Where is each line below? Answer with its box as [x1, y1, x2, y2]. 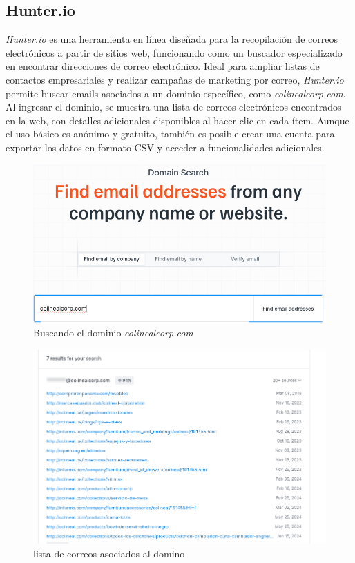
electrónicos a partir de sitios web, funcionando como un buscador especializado [6, 45, 343, 59]
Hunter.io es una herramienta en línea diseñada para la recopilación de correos [6, 32, 338, 46]
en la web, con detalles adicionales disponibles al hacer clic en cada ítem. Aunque [6, 113, 349, 127]
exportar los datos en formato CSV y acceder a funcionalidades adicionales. [6, 140, 325, 154]
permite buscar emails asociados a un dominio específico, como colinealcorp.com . [6, 86, 346, 100]
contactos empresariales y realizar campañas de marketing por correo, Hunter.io [6, 72, 344, 86]
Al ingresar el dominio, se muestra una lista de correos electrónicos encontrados [6, 99, 342, 114]
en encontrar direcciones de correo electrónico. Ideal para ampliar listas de [6, 59, 320, 73]
